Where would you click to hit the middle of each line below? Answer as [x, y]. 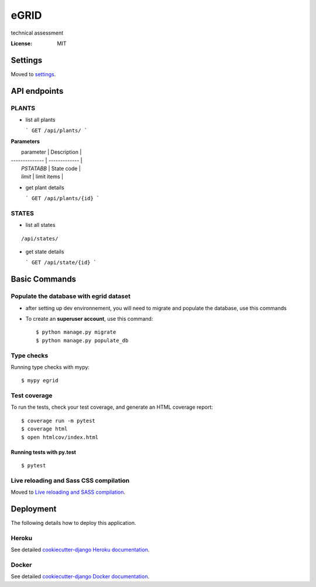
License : [21, 43]
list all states [40, 225]
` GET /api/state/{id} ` [61, 263]
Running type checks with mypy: [50, 367]
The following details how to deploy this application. [73, 523]
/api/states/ [40, 238]
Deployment [34, 509]
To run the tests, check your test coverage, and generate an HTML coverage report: [112, 407]
